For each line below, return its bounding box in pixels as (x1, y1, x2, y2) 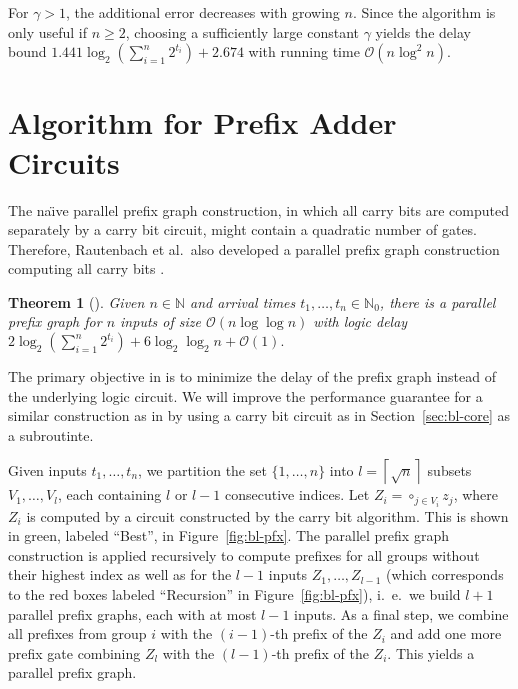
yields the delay (375, 21, 471, 42)
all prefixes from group (8, 623, 147, 644)
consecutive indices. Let (225, 484, 370, 505)
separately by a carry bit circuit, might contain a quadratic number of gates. (8, 219, 478, 240)
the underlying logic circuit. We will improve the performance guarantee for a (8, 385, 483, 406)
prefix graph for (8, 311, 102, 332)
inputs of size (120, 311, 201, 332)
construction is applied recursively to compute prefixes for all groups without (8, 544, 480, 565)
